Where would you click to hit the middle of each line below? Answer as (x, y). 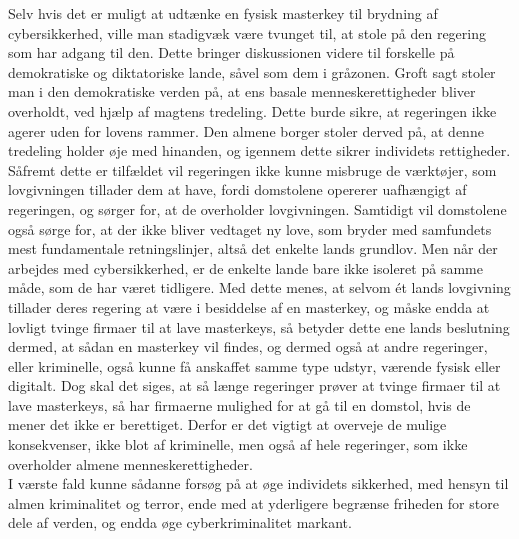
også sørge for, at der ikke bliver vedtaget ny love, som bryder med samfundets (250, 228)
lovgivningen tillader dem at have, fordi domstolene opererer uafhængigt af (237, 189)
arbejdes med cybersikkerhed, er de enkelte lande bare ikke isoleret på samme (245, 267)
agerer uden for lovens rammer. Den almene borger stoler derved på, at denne (246, 130)
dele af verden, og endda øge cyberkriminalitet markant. (180, 522)
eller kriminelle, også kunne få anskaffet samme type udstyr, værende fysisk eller (254, 365)
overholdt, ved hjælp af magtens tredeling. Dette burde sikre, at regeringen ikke (252, 110)
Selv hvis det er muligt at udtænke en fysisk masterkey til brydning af (223, 13)
